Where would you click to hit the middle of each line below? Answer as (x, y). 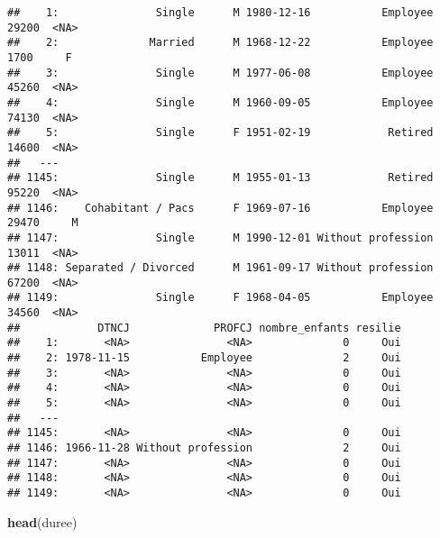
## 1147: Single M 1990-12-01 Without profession (220, 237)
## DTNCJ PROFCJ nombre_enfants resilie (204, 328)
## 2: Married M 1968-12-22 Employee (220, 43)
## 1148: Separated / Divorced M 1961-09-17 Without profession (220, 268)
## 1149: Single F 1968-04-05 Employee (220, 298)
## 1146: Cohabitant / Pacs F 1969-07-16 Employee (220, 208)
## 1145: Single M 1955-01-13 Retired (220, 178)
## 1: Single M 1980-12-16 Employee (220, 13)
